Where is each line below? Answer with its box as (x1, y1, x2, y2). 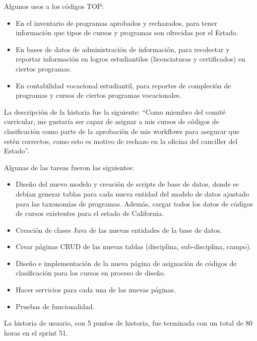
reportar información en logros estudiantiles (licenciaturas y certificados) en (15, 54, 246, 64)
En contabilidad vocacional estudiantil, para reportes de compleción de (15, 80, 231, 90)
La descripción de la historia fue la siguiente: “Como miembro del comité (4, 106, 226, 117)
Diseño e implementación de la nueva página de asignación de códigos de (15, 258, 237, 268)
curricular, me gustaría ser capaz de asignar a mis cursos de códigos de (4, 116, 219, 127)
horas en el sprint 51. (4, 327, 68, 338)
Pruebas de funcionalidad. (15, 301, 95, 311)
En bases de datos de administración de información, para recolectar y (15, 44, 230, 54)
